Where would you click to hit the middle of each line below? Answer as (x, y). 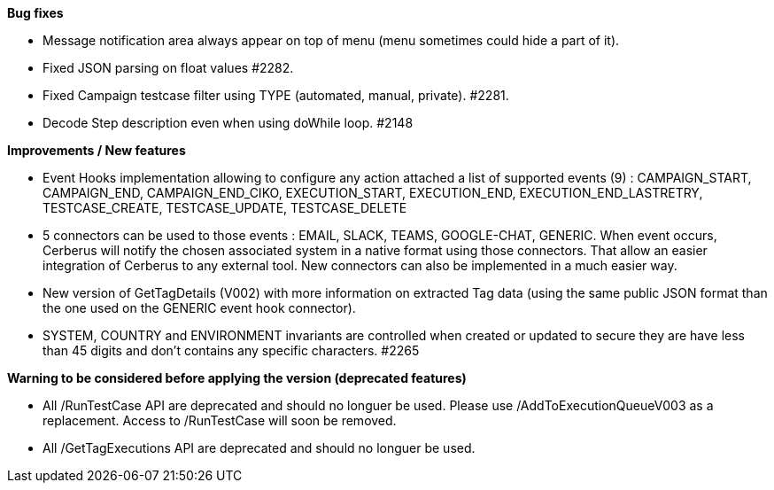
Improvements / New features (97, 150)
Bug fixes (35, 13)
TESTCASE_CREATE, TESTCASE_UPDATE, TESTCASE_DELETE (225, 208)
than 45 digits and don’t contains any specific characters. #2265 (231, 350)
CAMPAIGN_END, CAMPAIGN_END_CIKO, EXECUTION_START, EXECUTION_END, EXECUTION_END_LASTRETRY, (373, 193)
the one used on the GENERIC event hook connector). (199, 308)
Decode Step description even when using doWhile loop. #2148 (228, 123)
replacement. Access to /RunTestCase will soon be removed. (220, 420)
